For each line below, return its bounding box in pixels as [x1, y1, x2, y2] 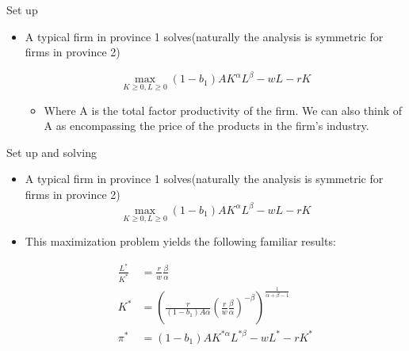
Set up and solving [6, 143, 97, 160]
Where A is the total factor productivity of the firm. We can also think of [44, 101, 403, 118]
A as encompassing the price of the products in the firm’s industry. [44, 117, 369, 134]
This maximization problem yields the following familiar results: [25, 233, 336, 250]
